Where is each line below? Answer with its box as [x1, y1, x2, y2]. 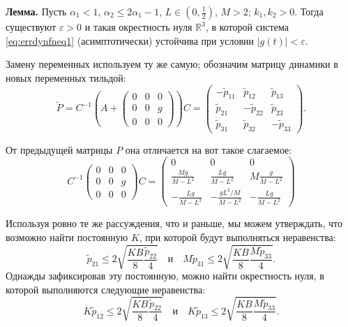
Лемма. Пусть [6, 4, 67, 18]
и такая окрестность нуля [84, 20, 192, 34]
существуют [6, 20, 56, 34]
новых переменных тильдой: [6, 70, 126, 85]
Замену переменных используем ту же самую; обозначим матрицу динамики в [6, 57, 338, 71]
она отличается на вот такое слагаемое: [125, 142, 292, 157]
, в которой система [205, 20, 289, 34]
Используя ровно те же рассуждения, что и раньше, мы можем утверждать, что [6, 216, 343, 231]
